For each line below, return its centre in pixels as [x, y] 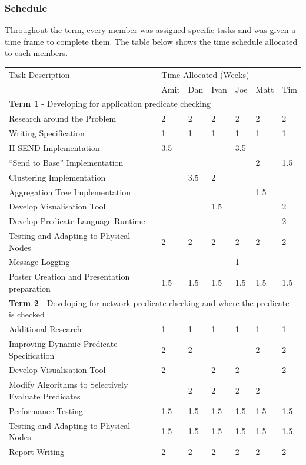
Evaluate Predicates [45, 396]
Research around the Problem [63, 118]
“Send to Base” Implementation [66, 162]
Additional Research [45, 329]
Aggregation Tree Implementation [70, 191]
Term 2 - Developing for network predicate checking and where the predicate [149, 302]
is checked [27, 314]
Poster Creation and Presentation [69, 276]
